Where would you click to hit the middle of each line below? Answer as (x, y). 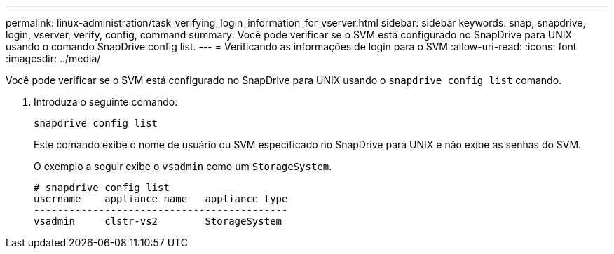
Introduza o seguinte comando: (106, 102)
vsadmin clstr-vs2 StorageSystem (158, 221)
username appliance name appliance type (161, 199)
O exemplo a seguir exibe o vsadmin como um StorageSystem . (183, 166)
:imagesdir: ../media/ (53, 58)
